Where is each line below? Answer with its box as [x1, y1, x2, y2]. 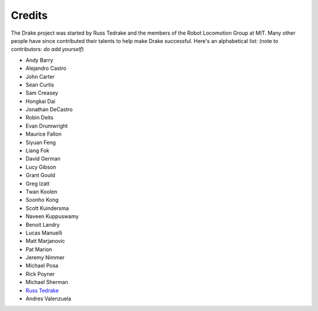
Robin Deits [25, 114, 54, 121]
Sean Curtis [25, 81, 54, 88]
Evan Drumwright [25, 122, 68, 129]
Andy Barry [25, 56, 54, 63]
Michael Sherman [25, 279, 68, 286]
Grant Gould [25, 172, 55, 179]
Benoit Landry [25, 221, 60, 228]
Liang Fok [25, 147, 49, 154]
